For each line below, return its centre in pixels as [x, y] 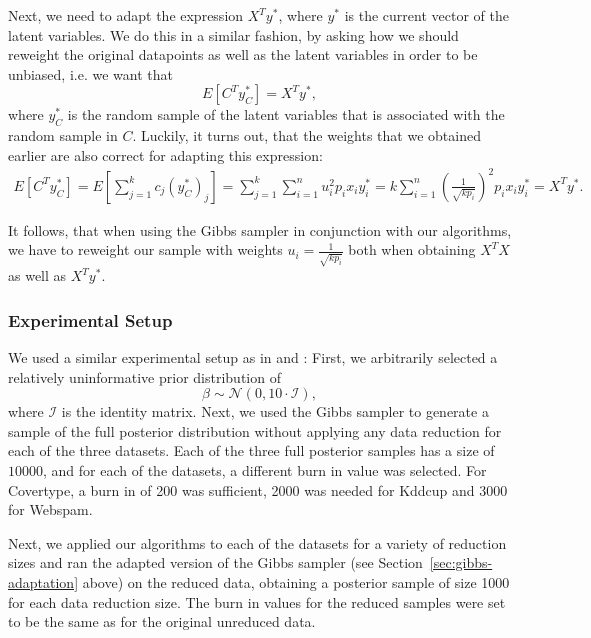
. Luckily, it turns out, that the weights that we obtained [306, 135]
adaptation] [43, 581]
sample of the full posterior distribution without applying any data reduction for [255, 430]
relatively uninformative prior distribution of [144, 376]
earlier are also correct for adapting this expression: [165, 154]
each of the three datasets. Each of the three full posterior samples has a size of [251, 450]
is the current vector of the [426, 15]
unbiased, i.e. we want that [90, 73]
